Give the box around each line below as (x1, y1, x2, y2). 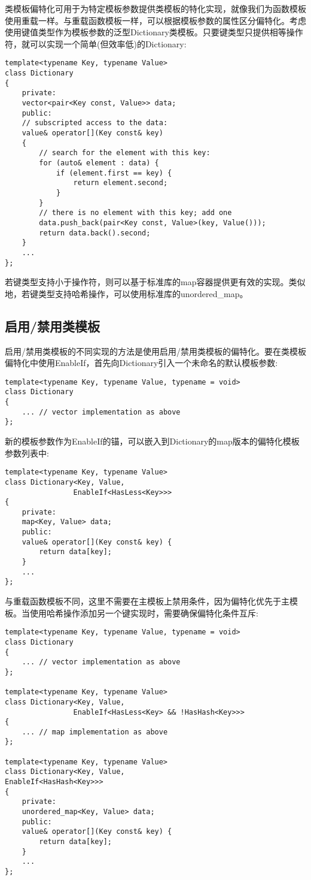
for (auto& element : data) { (39, 158, 159, 167)
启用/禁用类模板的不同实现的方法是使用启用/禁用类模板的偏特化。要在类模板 (5, 344, 306, 357)
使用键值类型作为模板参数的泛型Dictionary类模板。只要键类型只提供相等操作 (5, 26, 303, 38)
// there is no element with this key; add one (39, 208, 232, 217)
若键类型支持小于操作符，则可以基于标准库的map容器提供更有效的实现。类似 (5, 276, 306, 288)
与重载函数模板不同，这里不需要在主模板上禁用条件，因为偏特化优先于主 (5, 595, 289, 607)
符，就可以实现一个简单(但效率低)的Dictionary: (5, 37, 187, 50)
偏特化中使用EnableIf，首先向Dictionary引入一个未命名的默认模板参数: (5, 356, 278, 369)
